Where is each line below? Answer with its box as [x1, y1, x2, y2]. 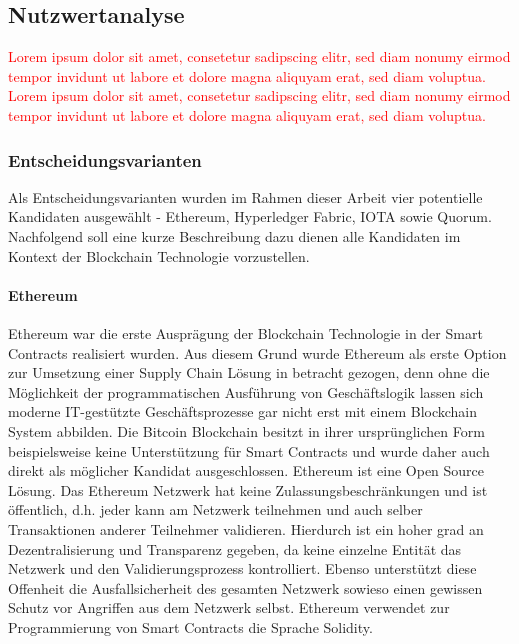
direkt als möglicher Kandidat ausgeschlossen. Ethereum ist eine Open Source [8, 460, 485, 481]
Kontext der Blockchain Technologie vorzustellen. [8, 245, 310, 266]
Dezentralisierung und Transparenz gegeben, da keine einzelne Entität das [8, 538, 462, 559]
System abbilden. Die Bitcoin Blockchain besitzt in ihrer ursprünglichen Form [8, 420, 485, 441]
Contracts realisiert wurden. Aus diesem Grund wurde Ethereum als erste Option [8, 342, 507, 363]
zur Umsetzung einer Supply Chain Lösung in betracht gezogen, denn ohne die [8, 362, 490, 383]
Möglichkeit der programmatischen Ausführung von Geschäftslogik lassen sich [8, 381, 484, 402]
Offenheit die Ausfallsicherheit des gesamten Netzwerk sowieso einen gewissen [8, 577, 483, 598]
